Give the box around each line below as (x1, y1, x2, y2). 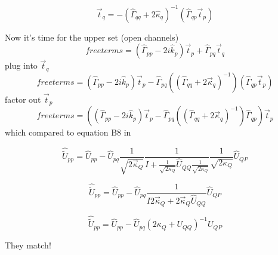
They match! (5, 239, 51, 251)
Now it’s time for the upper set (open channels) (5, 30, 179, 43)
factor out (5, 93, 41, 105)
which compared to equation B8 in (5, 126, 131, 139)
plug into (5, 59, 38, 72)
